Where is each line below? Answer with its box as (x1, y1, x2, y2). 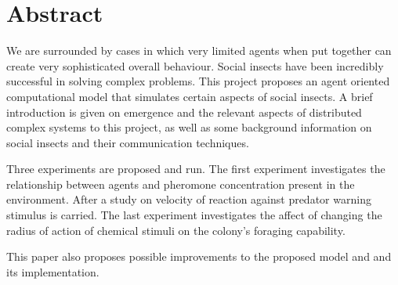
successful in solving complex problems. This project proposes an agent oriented (6, 73, 390, 89)
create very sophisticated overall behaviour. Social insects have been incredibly (6, 57, 384, 74)
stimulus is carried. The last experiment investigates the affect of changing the (6, 207, 382, 223)
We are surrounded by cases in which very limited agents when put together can (6, 42, 392, 59)
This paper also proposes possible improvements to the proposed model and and (6, 248, 392, 265)
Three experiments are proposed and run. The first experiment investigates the (6, 161, 385, 177)
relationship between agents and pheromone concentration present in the (6, 175, 355, 192)
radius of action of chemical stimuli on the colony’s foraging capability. (6, 222, 346, 238)
